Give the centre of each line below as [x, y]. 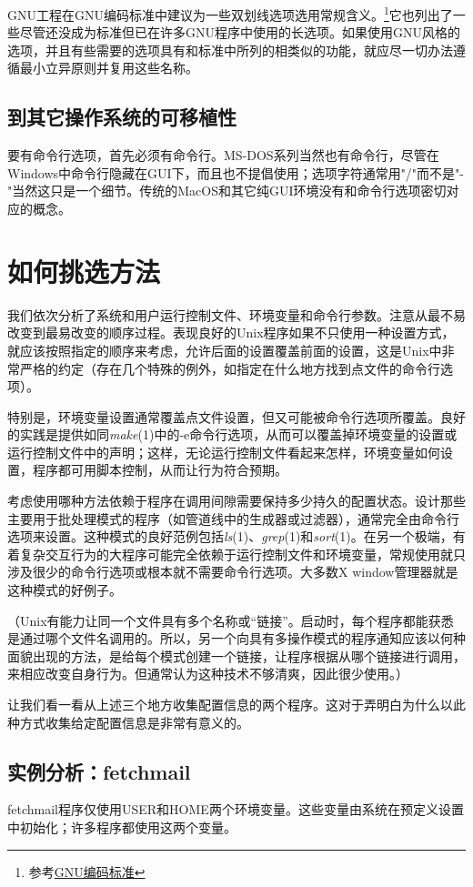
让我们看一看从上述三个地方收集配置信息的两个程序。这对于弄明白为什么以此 [236, 705]
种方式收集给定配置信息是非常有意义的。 [128, 722]
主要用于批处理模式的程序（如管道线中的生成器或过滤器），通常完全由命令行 [233, 518]
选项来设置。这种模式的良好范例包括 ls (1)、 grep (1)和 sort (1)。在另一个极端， [230, 536]
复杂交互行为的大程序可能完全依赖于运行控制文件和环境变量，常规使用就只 [242, 554]
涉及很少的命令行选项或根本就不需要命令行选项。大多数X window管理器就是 [233, 572]
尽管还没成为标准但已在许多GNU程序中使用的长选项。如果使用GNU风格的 [240, 32]
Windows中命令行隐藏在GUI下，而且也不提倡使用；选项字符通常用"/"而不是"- [236, 172]
